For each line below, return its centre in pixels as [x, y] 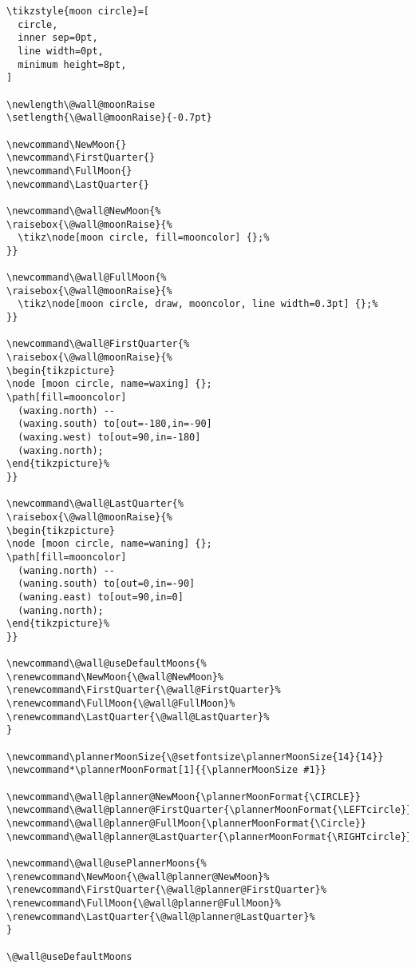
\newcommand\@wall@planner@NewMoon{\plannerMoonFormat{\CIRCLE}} [184, 797]
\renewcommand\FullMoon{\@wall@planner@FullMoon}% [144, 903]
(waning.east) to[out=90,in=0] [101, 597]
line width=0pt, [61, 51]
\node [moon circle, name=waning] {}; [109, 544]
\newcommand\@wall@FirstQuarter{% [98, 344]
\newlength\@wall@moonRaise [81, 104]
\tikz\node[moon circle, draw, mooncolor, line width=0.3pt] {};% [198, 304]
